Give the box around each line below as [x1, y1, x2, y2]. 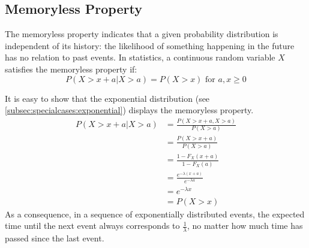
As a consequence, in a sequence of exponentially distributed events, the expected [5, 207, 305, 220]
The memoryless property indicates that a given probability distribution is [5, 28, 278, 40]
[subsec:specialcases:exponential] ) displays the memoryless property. [5, 104, 254, 116]
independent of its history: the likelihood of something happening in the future [5, 39, 295, 52]
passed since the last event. [5, 232, 104, 244]
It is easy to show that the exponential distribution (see [5, 92, 210, 104]
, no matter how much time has [187, 219, 303, 232]
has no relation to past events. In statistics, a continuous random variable [5, 51, 275, 63]
